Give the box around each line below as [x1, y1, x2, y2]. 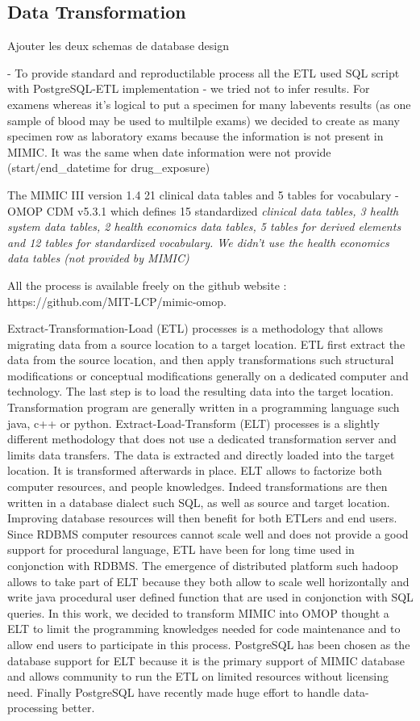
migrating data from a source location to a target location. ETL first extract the [7, 335, 405, 352]
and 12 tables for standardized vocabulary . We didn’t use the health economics [7, 233, 389, 250]
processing [7, 699, 58, 716]
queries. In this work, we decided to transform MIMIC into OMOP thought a [7, 604, 389, 621]
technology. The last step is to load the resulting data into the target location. [7, 383, 394, 400]
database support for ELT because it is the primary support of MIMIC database [7, 652, 405, 669]
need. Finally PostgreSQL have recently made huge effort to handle [7, 683, 340, 700]
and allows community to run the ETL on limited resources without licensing [7, 668, 389, 685]
